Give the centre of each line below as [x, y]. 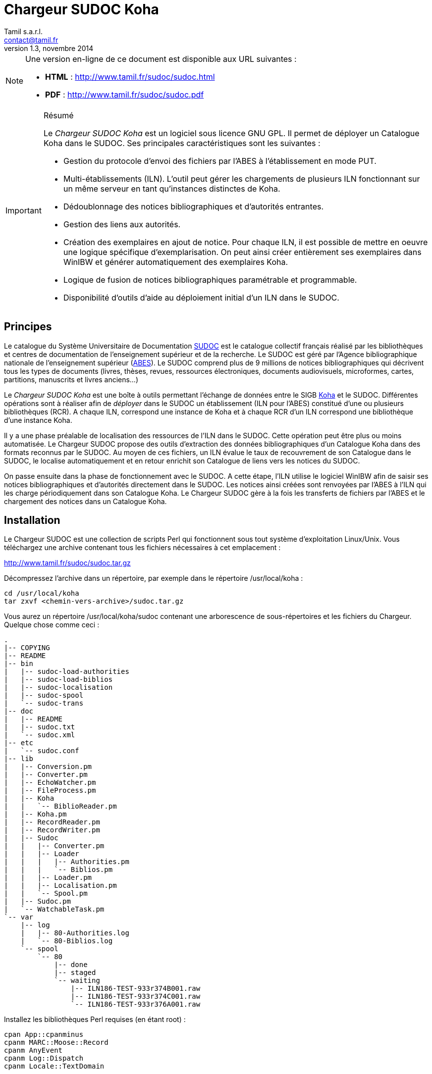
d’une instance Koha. [38, 420]
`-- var [19, 917]
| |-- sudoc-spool [44, 695]
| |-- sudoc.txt [40, 727]
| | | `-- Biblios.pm [58, 870]
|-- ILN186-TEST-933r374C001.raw [135, 997]
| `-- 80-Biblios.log [67, 941]
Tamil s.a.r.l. [24, 31]
